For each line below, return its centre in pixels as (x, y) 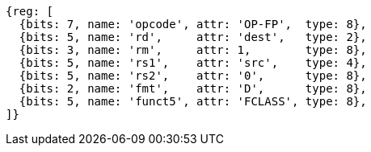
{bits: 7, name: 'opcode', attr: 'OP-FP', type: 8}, (193, 24)
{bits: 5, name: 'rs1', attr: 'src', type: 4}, (193, 63)
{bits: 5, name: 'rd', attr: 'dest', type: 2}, (193, 37)
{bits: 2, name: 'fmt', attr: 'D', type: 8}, (193, 88)
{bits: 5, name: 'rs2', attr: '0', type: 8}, (193, 76)
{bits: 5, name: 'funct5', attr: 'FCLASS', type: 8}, (193, 101)
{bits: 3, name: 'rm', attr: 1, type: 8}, (193, 50)
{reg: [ (30, 11)
